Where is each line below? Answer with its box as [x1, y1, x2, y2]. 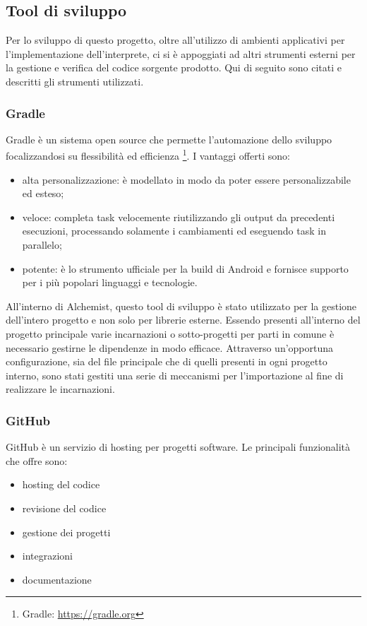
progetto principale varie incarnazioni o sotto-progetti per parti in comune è [6, 326, 335, 341]
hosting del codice [22, 477, 100, 492]
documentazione [22, 572, 92, 586]
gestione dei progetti [22, 524, 111, 539]
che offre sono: [6, 453, 68, 468]
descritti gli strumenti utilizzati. [6, 73, 144, 88]
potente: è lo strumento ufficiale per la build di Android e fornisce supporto [22, 261, 349, 276]
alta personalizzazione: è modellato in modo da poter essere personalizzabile [22, 172, 351, 187]
